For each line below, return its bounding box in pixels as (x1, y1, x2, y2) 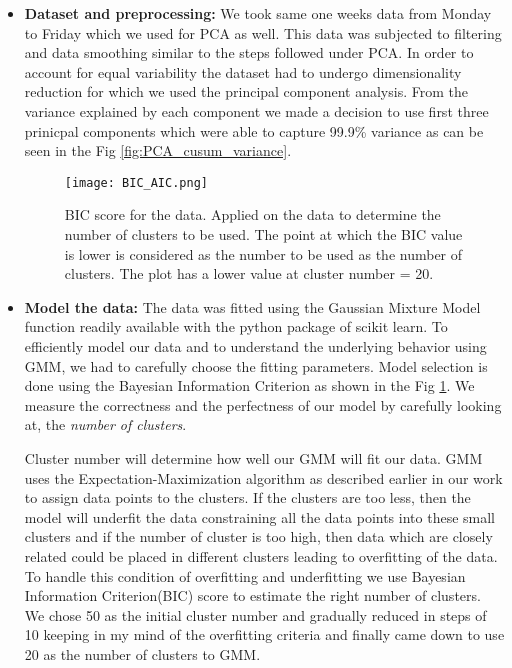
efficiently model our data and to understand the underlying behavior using (24, 335, 487, 356)
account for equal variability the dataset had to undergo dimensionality (24, 61, 462, 82)
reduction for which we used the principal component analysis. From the (24, 81, 468, 102)
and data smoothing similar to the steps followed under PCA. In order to (24, 42, 474, 63)
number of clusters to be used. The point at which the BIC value (64, 224, 463, 244)
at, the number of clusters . (24, 414, 187, 435)
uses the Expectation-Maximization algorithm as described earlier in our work (24, 467, 503, 488)
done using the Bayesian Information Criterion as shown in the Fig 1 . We (24, 375, 475, 396)
